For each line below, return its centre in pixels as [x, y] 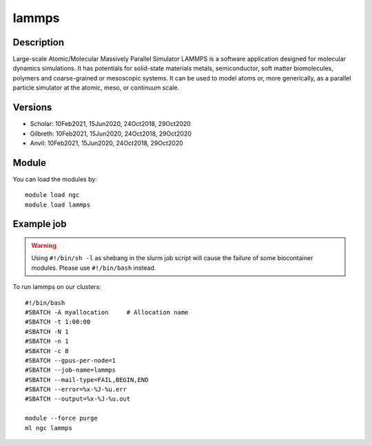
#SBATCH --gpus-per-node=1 [71, 360]
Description [39, 42]
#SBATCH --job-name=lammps [71, 370]
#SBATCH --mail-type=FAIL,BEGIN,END [87, 380]
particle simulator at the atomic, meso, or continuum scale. [96, 88]
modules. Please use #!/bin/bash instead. [94, 268]
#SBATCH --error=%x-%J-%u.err [76, 390]
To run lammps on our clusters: [57, 287]
